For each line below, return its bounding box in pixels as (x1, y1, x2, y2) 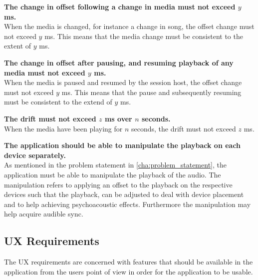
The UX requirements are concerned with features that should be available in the (4, 256, 253, 267)
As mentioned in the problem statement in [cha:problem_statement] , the (4, 159, 227, 170)
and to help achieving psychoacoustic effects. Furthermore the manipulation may (4, 198, 251, 209)
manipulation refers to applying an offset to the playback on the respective (4, 179, 233, 189)
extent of (4, 40, 31, 51)
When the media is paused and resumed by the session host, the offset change (4, 77, 242, 87)
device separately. (4, 149, 66, 160)
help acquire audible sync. (4, 208, 83, 219)
